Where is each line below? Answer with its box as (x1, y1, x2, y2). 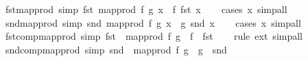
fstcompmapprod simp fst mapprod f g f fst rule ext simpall (5, 29, 303, 43)
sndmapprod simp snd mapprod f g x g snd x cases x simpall (5, 15, 301, 29)
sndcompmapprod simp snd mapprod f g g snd (5, 42, 227, 56)
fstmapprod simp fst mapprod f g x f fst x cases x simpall (5, 2, 287, 16)
